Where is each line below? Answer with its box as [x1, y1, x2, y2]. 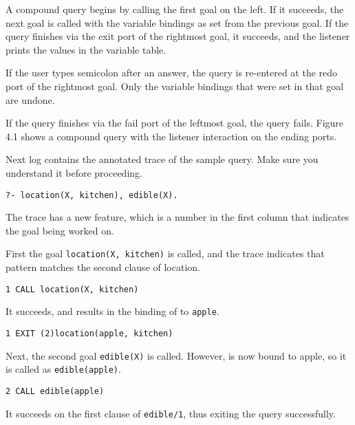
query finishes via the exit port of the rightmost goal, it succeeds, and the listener [6, 29, 350, 43]
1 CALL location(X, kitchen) [6, 284, 139, 294]
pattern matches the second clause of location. [6, 260, 200, 274]
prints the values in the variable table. [6, 42, 166, 56]
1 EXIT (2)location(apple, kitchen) [6, 328, 173, 338]
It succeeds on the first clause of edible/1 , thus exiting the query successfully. [6, 406, 336, 420]
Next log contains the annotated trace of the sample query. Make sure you [6, 152, 319, 166]
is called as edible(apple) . [6, 362, 121, 376]
